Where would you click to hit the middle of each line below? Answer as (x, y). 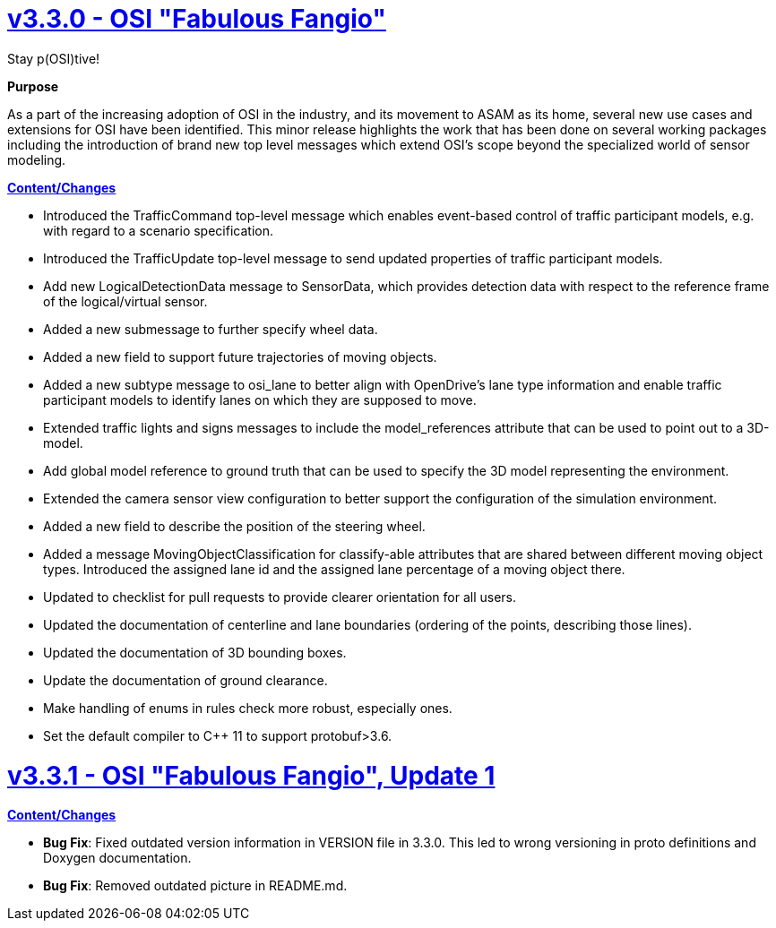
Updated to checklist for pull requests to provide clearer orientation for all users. (280, 597)
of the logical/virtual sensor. (125, 301)
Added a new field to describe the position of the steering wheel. (234, 526)
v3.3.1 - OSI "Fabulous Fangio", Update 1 (251, 775)
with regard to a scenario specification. (158, 230)
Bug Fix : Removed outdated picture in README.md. (195, 886)
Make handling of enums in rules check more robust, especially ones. (248, 708)
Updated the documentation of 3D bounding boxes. (195, 652)
